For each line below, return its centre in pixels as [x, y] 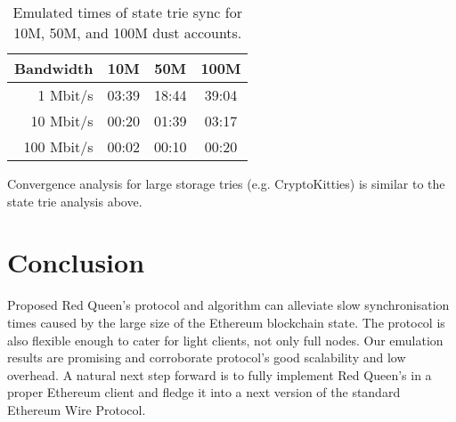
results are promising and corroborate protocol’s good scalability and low [207, 357]
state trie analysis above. [75, 201]
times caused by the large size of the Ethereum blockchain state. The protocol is [226, 322]
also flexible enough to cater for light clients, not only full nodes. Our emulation [225, 340]
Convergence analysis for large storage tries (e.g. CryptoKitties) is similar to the [226, 183]
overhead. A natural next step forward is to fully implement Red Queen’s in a [220, 374]
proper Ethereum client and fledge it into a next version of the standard [204, 392]
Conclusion [76, 262]
